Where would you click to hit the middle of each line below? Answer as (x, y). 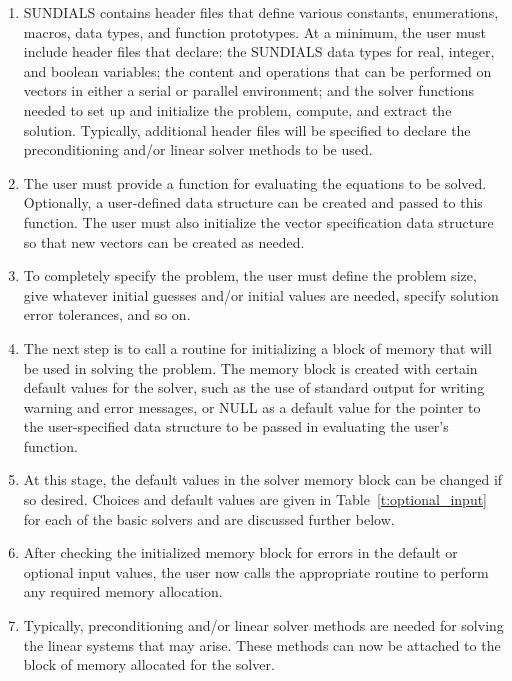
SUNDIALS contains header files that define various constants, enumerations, (261, 12)
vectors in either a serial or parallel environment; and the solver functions (248, 90)
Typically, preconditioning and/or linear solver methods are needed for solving (263, 625)
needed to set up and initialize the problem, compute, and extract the (237, 109)
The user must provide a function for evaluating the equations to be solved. (255, 182)
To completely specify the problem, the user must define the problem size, (250, 275)
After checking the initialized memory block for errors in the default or (240, 552)
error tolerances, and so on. (107, 314)
